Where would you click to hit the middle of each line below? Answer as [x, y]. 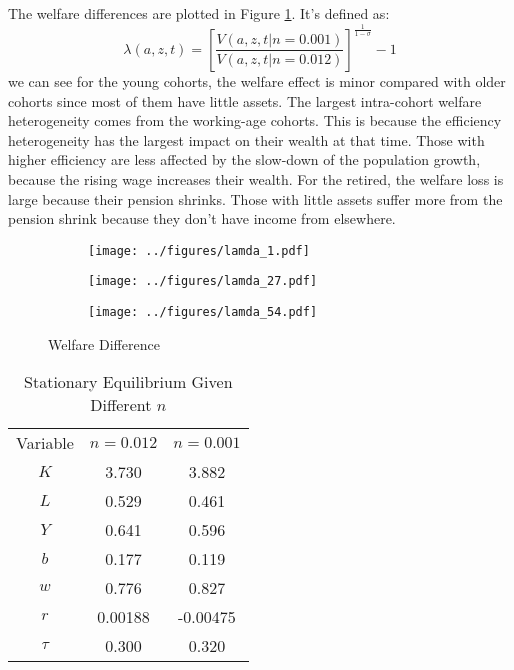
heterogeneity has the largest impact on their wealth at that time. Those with [246, 139]
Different [121, 405]
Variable [45, 443]
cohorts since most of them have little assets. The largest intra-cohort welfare [245, 100]
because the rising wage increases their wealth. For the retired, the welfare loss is [256, 178]
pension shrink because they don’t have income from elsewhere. [202, 218]
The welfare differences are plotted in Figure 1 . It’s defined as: [199, 13]
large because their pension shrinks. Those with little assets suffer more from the [255, 198]
